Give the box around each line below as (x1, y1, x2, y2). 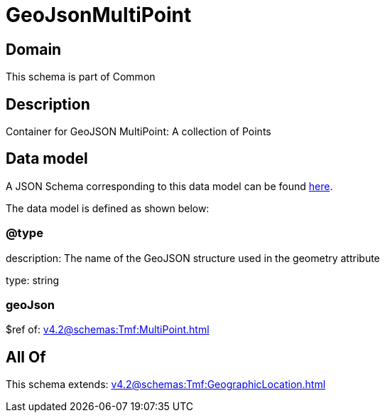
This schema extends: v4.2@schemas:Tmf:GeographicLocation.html (6, 378, 326, 391)
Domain (6, 40, 62, 58)
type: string (6, 273, 60, 286)
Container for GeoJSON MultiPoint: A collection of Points (6, 125, 271, 138)
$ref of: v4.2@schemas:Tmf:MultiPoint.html (6, 323, 210, 336)
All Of (6, 348, 46, 366)
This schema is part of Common (6, 70, 156, 83)
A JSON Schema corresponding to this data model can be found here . (6, 179, 333, 192)
